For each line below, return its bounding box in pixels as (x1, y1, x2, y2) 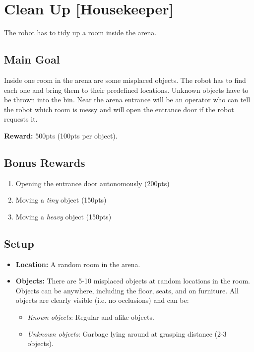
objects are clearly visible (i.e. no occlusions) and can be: (15, 295, 189, 305)
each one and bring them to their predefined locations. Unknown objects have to (4, 84, 249, 95)
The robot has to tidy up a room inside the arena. (4, 27, 157, 38)
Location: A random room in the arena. (15, 259, 140, 269)
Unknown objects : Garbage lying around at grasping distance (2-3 (27, 328, 227, 339)
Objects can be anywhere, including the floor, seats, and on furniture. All (15, 285, 239, 295)
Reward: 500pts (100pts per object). (4, 130, 118, 141)
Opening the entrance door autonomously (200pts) (15, 178, 170, 188)
